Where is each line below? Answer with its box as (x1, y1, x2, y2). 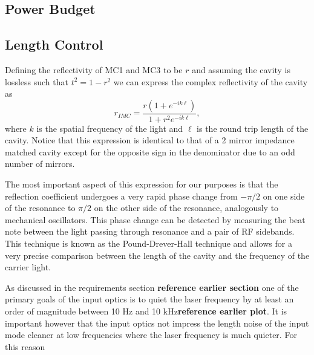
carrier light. (5, 261, 51, 273)
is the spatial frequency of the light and (36, 122, 183, 134)
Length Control (5, 35, 103, 54)
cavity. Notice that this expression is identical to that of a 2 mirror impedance (5, 134, 295, 146)
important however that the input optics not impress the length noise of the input (5, 316, 309, 329)
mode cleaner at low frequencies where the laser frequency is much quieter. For (5, 328, 297, 341)
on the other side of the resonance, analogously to (94, 201, 279, 214)
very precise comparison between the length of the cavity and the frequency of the (5, 249, 310, 261)
